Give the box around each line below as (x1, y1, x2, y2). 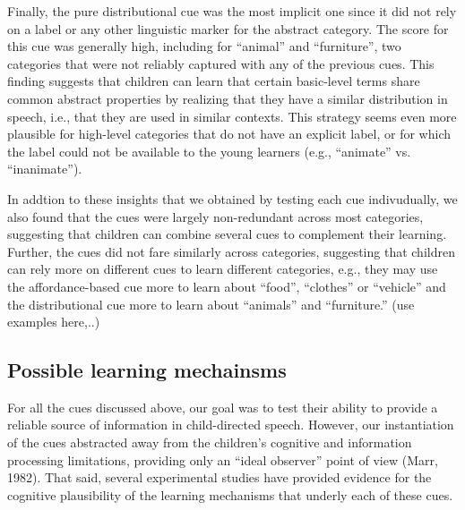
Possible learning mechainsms (7, 356, 287, 384)
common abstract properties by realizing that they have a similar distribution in (7, 89, 448, 107)
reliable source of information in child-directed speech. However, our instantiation (7, 415, 454, 434)
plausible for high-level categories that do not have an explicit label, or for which (7, 124, 451, 143)
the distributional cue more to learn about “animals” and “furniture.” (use (7, 294, 415, 313)
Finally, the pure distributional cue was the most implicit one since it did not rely (7, 2, 457, 20)
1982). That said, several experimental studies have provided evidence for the (7, 468, 432, 487)
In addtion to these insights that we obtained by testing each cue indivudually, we (7, 189, 458, 208)
